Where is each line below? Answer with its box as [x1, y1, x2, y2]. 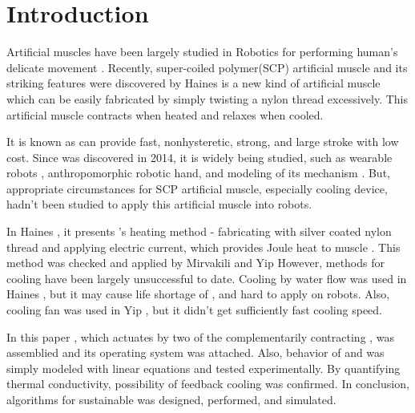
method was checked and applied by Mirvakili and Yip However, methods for [6, 254, 385, 271]
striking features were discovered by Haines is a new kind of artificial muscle [6, 75, 381, 91]
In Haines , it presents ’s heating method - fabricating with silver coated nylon [6, 223, 392, 240]
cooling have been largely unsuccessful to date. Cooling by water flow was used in [6, 269, 407, 286]
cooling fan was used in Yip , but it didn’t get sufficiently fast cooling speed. [6, 302, 383, 318]
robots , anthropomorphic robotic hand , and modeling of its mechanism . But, [6, 164, 390, 181]
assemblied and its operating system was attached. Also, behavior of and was [6, 344, 385, 361]
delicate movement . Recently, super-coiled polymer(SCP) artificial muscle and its [6, 59, 408, 75]
